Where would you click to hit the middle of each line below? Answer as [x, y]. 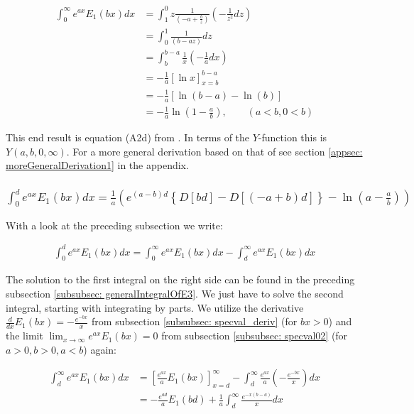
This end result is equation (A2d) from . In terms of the [128, 137]
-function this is [293, 137]
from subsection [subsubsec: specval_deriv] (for [195, 321]
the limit [24, 336]
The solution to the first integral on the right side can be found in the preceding [180, 279]
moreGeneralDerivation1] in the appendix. [97, 165]
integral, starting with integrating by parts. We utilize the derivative [155, 307]
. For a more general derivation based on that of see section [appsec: [214, 151]
